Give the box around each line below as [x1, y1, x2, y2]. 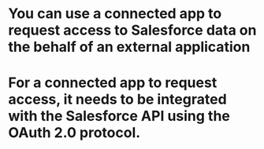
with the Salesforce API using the [8, 107, 231, 125]
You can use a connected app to [8, 5, 222, 23]
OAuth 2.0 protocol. [8, 124, 141, 142]
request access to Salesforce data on [8, 21, 257, 39]
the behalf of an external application [8, 38, 251, 56]
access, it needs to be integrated [8, 91, 227, 108]
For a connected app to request [8, 74, 218, 92]
